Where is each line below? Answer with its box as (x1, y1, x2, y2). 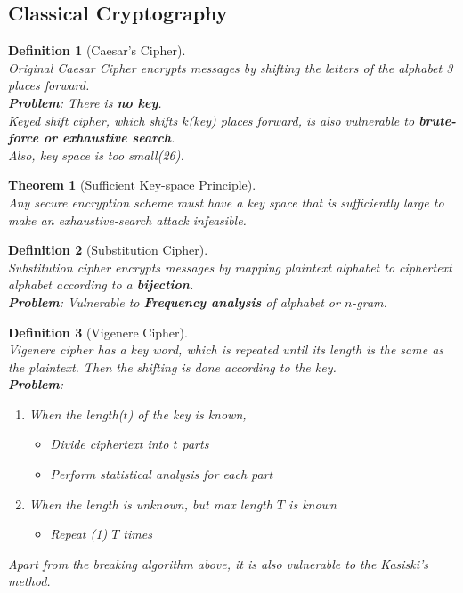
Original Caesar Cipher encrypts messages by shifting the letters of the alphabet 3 (8, 58, 453, 77)
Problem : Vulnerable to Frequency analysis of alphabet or (8, 292, 340, 311)
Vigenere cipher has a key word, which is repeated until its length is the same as (8, 340, 444, 359)
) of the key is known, (127, 404, 247, 423)
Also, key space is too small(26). (8, 145, 184, 164)
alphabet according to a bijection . (8, 275, 194, 294)
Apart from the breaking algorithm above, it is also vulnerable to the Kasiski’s (8, 554, 429, 573)
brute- (418, 110, 456, 129)
